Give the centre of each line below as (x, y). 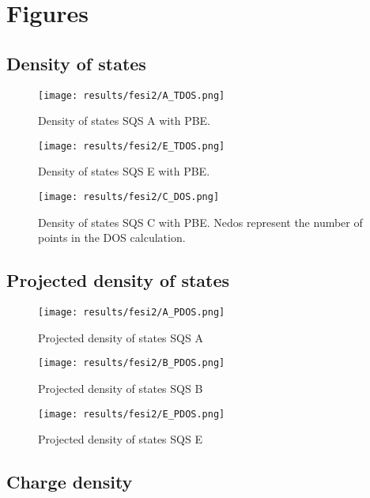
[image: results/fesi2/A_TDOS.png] (132, 95)
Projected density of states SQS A (121, 337)
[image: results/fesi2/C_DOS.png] (129, 197)
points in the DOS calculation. (112, 238)
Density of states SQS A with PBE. (125, 121)
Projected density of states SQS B (121, 389)
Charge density (70, 482)
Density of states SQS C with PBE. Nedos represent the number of (200, 222)
